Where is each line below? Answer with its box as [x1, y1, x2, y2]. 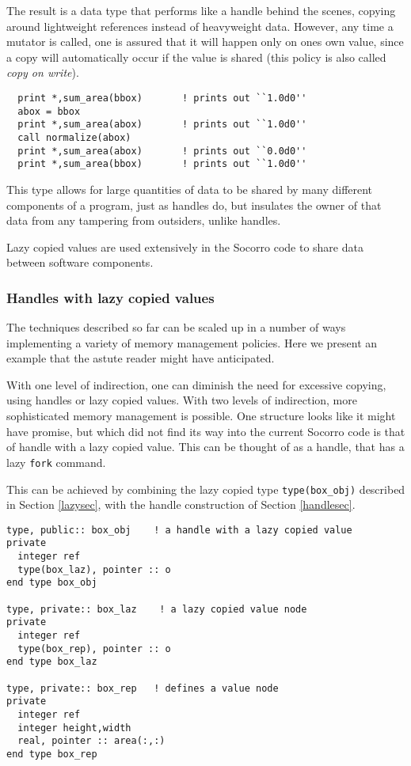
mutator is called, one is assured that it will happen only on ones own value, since [6, 33, 404, 50]
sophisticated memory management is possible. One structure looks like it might [6, 408, 396, 424]
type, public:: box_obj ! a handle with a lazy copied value [6, 524, 352, 536]
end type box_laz [6, 656, 97, 668]
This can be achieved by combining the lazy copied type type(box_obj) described [6, 480, 405, 497]
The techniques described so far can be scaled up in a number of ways [6, 319, 346, 336]
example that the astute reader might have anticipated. [6, 350, 275, 366]
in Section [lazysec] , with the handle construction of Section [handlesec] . [6, 496, 356, 513]
